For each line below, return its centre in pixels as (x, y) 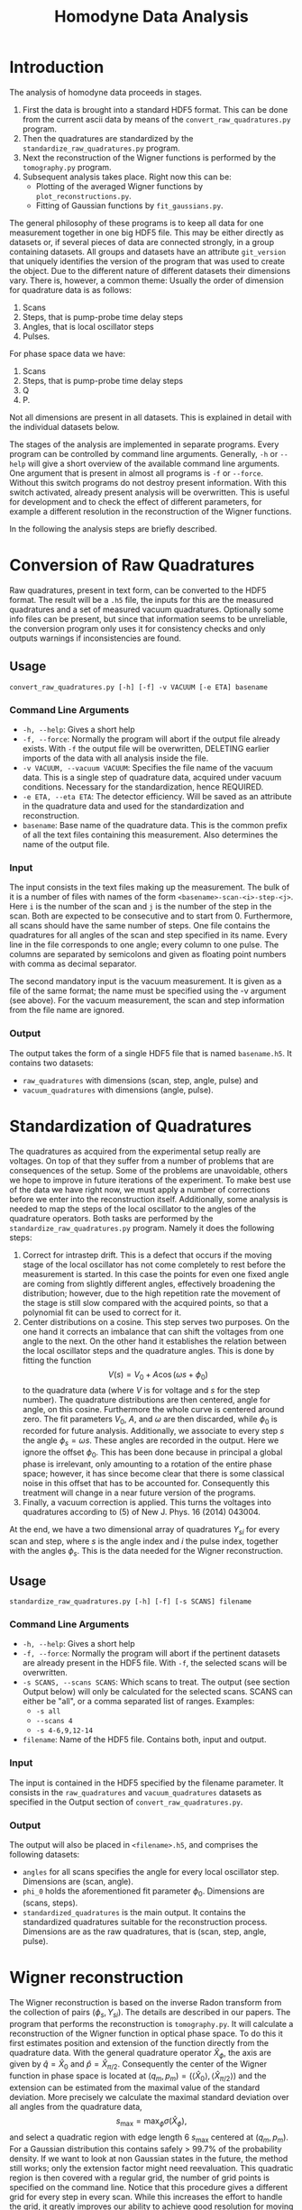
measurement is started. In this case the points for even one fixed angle (156, 1274)
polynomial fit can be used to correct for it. (102, 1312)
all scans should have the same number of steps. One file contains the (140, 926)
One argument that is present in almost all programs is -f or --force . (137, 473)
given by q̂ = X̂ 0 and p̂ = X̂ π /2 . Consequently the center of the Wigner (138, 2065)
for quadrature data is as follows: (71, 289)
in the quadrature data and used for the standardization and (133, 806)
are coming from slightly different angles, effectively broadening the (149, 1283)
